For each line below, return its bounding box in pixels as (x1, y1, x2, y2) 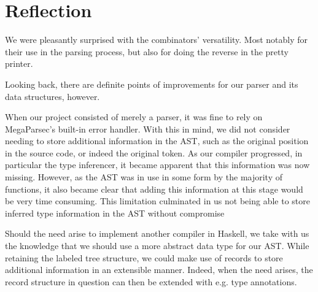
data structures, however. (5, 90, 100, 102)
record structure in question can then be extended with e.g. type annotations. (5, 275, 297, 288)
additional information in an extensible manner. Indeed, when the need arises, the (5, 263, 313, 276)
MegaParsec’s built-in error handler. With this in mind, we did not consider (5, 122, 290, 135)
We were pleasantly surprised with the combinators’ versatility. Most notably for (5, 33, 308, 46)
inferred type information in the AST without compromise (5, 206, 225, 219)
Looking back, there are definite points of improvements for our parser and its (5, 77, 298, 90)
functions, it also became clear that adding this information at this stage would (5, 182, 303, 195)
